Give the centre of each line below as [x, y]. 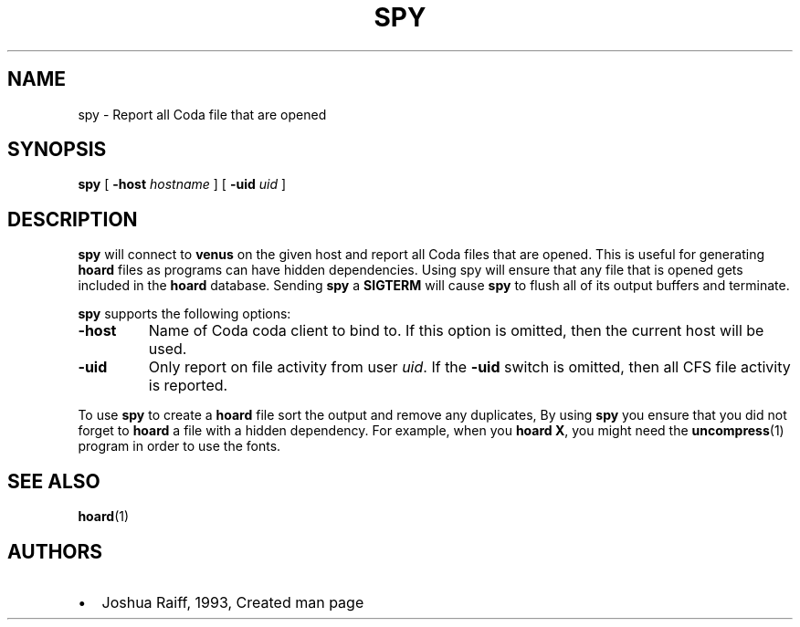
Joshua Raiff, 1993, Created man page [233, 602]
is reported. [188, 386]
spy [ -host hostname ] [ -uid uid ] [182, 184]
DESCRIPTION [73, 219]
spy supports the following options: [184, 314]
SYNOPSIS [57, 150]
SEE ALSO [54, 481]
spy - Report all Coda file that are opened [202, 114]
